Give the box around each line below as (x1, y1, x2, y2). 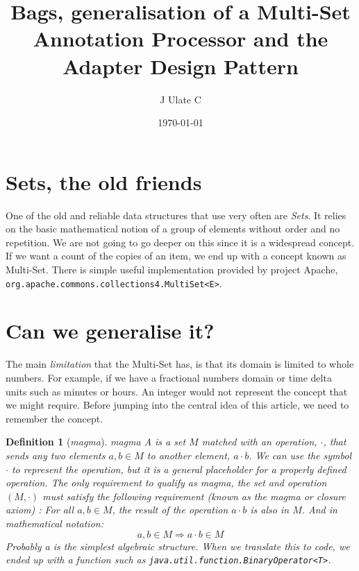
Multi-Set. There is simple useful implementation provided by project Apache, (6, 262, 338, 276)
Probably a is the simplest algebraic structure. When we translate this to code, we (6, 538, 350, 553)
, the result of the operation (112, 502, 228, 517)
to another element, (147, 448, 231, 462)
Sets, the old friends (6, 167, 202, 196)
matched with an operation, (201, 434, 317, 449)
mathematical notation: (6, 515, 103, 530)
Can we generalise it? (6, 316, 215, 345)
